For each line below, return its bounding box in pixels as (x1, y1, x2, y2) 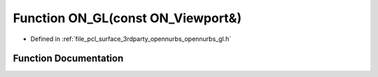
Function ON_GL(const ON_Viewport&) (13, 10, 241, 26)
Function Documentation (13, 53, 124, 65)
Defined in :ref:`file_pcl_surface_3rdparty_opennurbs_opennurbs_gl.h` (30, 35, 232, 43)
